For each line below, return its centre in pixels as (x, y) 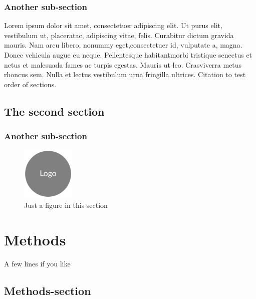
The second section (54, 111)
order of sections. (30, 84)
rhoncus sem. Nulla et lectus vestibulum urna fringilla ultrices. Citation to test (125, 74)
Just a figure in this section (66, 205)
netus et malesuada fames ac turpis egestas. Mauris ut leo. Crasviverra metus (123, 64)
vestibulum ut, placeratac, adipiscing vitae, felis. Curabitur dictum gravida (119, 35)
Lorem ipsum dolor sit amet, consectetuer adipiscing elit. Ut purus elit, (113, 25)
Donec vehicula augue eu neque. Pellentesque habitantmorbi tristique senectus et (128, 55)
